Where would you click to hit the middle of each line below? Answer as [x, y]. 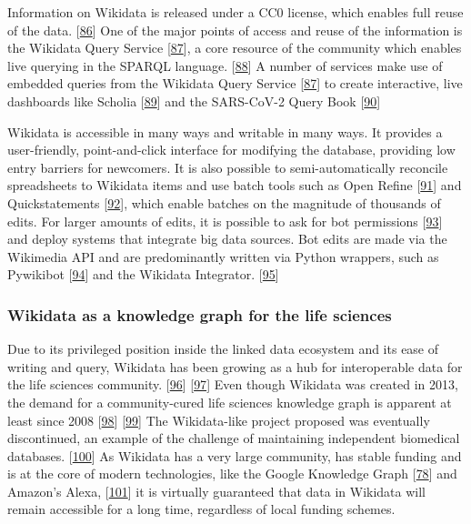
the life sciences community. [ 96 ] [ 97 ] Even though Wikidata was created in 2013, [233, 384]
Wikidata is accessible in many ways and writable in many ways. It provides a [225, 131]
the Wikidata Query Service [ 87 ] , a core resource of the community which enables [235, 48]
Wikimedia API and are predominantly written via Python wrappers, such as [223, 256]
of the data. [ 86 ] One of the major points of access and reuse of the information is [235, 30]
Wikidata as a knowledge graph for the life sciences [200, 314]
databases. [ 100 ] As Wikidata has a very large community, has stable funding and [235, 455]
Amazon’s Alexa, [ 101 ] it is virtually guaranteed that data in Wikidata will [216, 491]
